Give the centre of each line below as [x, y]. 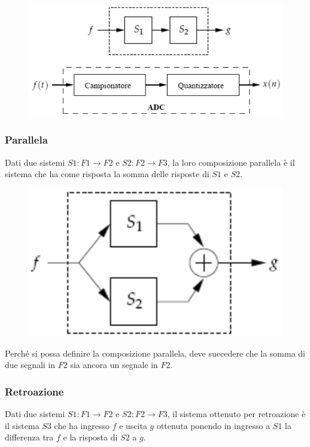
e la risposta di [90, 437]
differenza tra [29, 437]
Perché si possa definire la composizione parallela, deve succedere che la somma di [155, 353]
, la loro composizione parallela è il [231, 162]
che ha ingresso [82, 425]
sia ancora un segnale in [114, 365]
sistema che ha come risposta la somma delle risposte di [107, 174]
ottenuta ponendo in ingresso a [213, 425]
